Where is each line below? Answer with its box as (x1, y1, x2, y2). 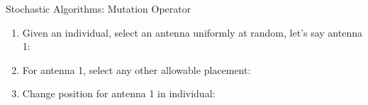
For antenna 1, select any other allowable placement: (22, 62, 251, 77)
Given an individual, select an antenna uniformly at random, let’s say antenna (22, 25, 362, 39)
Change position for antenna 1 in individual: (22, 86, 216, 101)
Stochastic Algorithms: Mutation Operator (6, 1, 191, 16)
